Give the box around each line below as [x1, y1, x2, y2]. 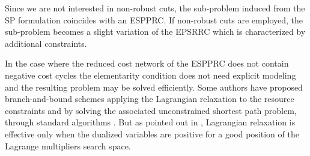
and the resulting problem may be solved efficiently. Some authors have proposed [5, 80, 303, 93]
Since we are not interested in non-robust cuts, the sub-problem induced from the [5, 2, 305, 14]
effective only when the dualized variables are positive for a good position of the [5, 127, 299, 140]
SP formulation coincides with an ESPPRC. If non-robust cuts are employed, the [5, 13, 303, 26]
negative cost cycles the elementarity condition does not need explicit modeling [5, 68, 296, 81]
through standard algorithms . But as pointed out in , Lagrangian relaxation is [5, 116, 296, 128]
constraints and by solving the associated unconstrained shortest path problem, [5, 104, 297, 116]
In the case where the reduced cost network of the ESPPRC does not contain [5, 57, 289, 70]
